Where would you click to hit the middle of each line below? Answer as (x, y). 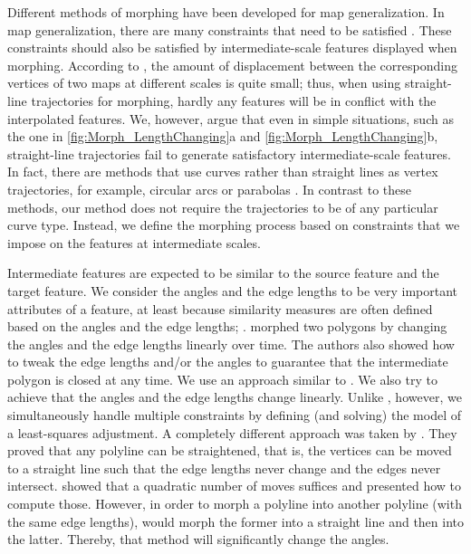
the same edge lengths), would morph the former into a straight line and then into (236, 521)
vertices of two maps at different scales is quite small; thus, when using (204, 83)
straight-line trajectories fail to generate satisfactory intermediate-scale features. (229, 153)
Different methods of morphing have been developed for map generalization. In (226, 12)
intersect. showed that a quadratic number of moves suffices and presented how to (235, 486)
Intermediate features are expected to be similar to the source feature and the (223, 273)
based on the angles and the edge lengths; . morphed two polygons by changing (227, 326)
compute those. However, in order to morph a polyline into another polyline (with (235, 504)
